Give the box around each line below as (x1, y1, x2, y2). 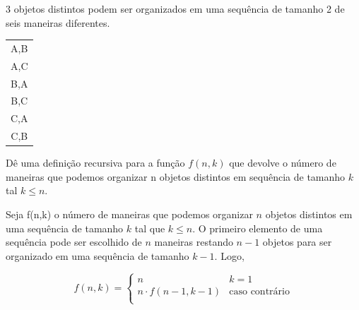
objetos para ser (262, 234, 332, 249)
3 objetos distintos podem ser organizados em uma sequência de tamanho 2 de (6, 1, 345, 16)
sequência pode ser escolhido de (6, 234, 142, 249)
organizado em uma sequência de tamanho (6, 248, 189, 263)
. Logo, (214, 248, 245, 263)
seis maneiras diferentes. (6, 15, 110, 30)
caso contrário (229, 286, 290, 297)
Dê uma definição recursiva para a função (6, 155, 185, 170)
